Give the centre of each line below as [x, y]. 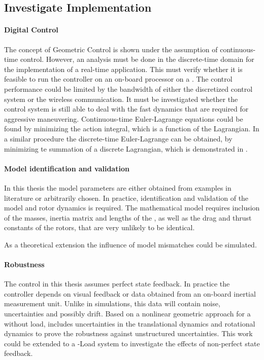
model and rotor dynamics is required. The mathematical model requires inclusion [132, 208]
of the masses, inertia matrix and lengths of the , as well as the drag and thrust [128, 217]
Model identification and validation [67, 168]
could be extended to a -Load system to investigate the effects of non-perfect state [132, 343]
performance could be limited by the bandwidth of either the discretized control [128, 88]
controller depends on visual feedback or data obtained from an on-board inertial [130, 293]
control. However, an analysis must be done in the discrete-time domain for [137, 59]
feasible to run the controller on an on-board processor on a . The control [118, 79]
